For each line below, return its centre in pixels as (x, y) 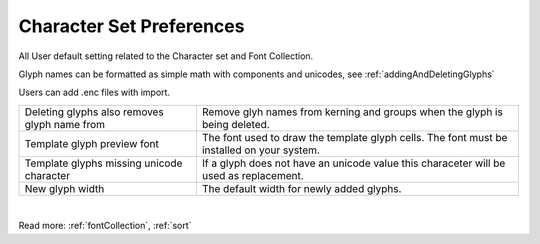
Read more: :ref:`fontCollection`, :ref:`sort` (105, 226)
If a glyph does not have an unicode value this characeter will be (353, 163)
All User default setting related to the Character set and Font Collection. (166, 56)
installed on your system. (260, 150)
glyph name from (64, 124)
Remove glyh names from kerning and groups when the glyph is (352, 112)
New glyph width (64, 188)
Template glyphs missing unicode (103, 163)
